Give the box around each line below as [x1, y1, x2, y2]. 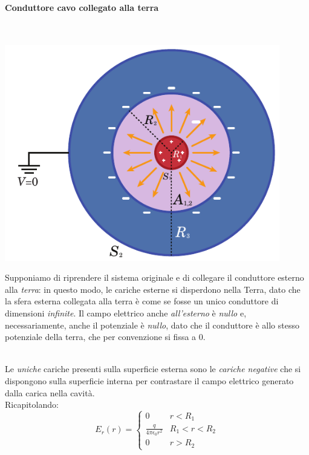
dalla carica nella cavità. [5, 386, 95, 399]
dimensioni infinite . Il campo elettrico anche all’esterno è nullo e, [5, 306, 247, 319]
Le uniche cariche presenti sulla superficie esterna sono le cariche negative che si [5, 362, 301, 375]
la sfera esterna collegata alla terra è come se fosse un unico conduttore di [5, 295, 279, 307]
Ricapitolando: [5, 398, 59, 411]
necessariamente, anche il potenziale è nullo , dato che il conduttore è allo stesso [5, 318, 299, 331]
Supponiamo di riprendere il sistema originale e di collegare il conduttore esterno [5, 271, 304, 284]
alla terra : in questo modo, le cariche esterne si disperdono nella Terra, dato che [5, 283, 301, 295]
